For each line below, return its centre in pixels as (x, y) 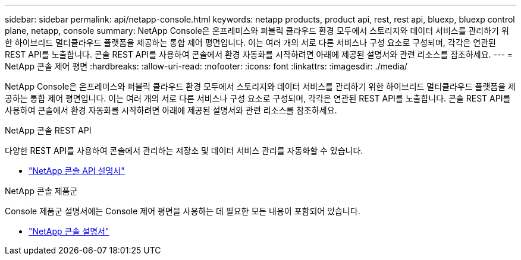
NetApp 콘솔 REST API (48, 130)
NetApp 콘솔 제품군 (41, 191)
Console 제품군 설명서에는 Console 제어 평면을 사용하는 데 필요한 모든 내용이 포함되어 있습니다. (183, 211)
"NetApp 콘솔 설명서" (69, 231)
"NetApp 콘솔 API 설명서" (77, 171)
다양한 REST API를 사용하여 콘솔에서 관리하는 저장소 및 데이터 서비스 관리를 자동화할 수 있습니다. (184, 150)
